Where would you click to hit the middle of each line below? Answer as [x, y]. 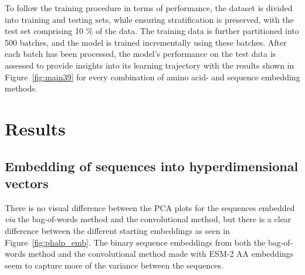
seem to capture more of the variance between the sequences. [114, 265]
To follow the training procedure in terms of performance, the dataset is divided [149, 8]
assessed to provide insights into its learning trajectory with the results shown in [150, 65]
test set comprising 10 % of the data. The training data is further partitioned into [152, 31]
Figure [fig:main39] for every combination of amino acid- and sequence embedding [152, 77]
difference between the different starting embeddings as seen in [117, 230]
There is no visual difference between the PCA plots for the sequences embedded [150, 207]
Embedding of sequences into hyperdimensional [152, 166]
